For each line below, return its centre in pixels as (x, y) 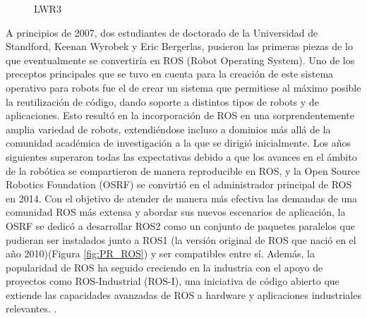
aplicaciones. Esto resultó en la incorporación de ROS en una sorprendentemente (180, 115)
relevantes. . (31, 308)
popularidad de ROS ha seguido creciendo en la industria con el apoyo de (164, 267)
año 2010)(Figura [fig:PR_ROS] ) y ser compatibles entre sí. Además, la (160, 253)
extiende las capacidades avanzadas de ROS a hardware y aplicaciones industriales (183, 294)
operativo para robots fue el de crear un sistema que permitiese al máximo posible (183, 87)
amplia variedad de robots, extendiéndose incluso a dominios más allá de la (168, 129)
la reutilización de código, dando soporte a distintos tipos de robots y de (162, 101)
